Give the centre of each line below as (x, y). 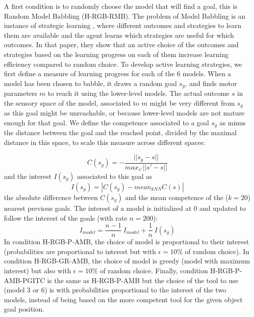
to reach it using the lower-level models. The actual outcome (139, 93)
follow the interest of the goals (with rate (66, 217)
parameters (21, 93)
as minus (233, 122)
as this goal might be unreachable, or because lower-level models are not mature (124, 113)
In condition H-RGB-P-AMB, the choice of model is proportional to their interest (127, 242)
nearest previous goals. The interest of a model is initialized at (98, 208)
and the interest (28, 176)
